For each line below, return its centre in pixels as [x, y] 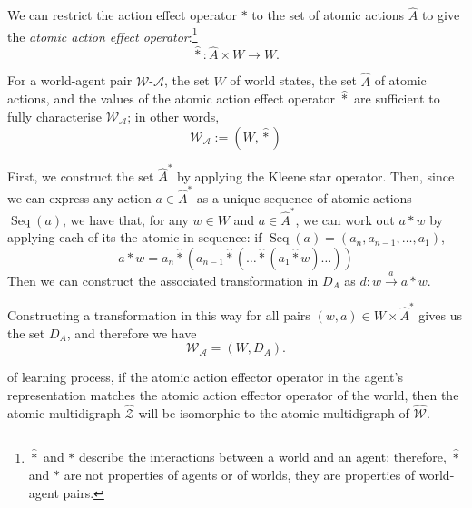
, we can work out [345, 219]
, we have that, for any [126, 219]
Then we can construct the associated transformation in [163, 280]
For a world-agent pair [70, 80]
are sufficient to [397, 98]
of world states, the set [293, 80]
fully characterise [54, 116]
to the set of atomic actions [328, 15]
